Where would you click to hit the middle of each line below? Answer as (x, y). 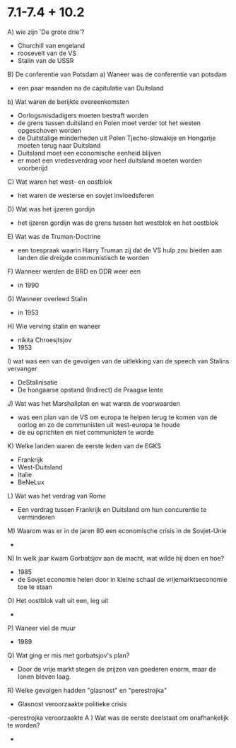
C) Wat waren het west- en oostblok (60, 182)
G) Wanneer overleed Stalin (47, 298)
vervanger (22, 368)
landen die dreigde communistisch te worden (83, 257)
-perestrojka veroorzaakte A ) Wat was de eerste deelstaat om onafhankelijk (118, 718)
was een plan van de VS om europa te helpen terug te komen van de (117, 417)
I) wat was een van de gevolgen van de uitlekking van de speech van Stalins (118, 361)
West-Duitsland (40, 467)
